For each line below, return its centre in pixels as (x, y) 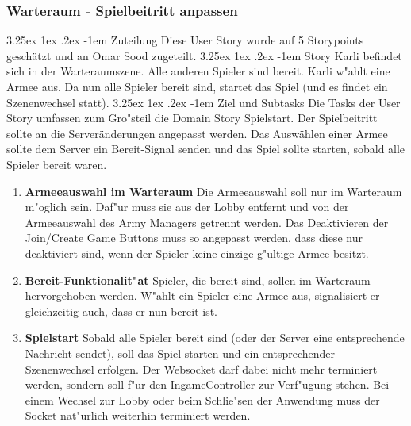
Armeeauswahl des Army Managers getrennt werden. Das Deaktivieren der (207, 222)
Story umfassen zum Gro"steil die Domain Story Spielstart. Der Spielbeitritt (192, 118)
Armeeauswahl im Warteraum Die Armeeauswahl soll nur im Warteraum (213, 191)
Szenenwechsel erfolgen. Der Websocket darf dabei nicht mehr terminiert (201, 368)
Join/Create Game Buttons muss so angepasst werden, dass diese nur (194, 238)
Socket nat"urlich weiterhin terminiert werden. (138, 415)
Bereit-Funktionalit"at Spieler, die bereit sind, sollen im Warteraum (198, 280)
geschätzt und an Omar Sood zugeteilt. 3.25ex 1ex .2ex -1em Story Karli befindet (204, 55)
